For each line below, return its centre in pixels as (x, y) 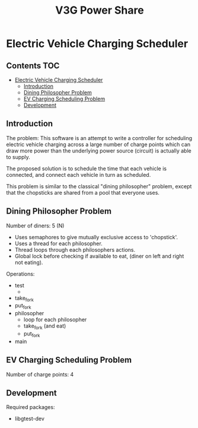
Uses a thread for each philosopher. (58, 243)
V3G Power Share (100, 10)
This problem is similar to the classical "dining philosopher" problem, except (99, 186)
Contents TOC (33, 66)
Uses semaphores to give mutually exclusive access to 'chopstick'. (96, 237)
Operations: (20, 274)
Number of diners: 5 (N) (35, 226)
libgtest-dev (29, 419)
